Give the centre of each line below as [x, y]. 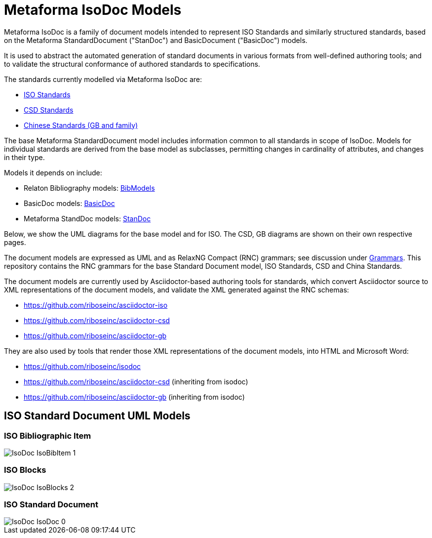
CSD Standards [49, 110]
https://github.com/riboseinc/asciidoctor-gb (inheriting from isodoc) [134, 397]
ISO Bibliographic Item [48, 435]
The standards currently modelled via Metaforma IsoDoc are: [103, 79]
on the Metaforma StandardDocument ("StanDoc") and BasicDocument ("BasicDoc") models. [156, 40]
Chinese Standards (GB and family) [81, 125]
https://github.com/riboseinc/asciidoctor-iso [96, 305]
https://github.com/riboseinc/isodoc [82, 366]
